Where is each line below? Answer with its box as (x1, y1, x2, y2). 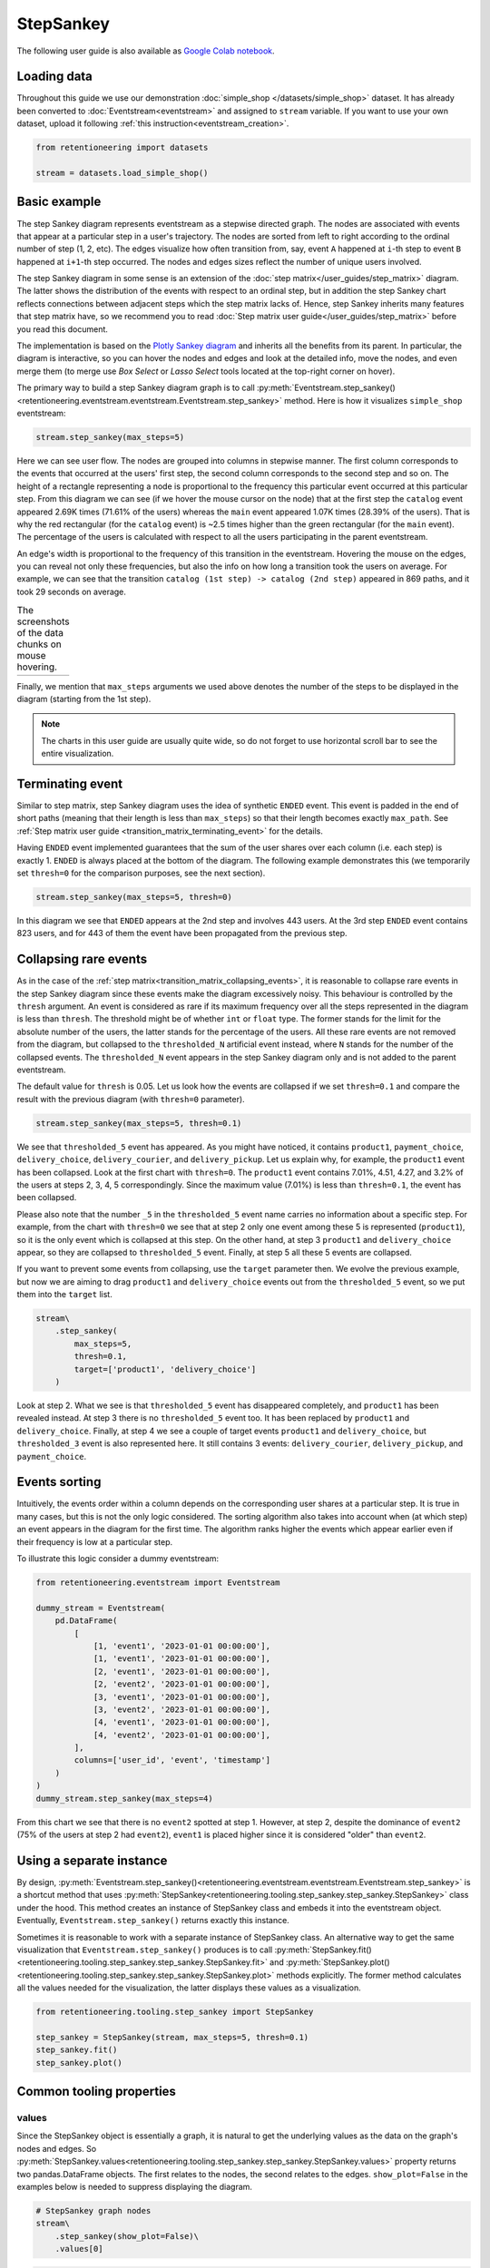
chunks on (16, 638, 63, 650)
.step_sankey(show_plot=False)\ (54, 2231, 200, 2241)
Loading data (16, 69, 93, 84)
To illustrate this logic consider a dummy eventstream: (16, 1553, 220, 1564)
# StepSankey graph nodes (35, 2205, 152, 2215)
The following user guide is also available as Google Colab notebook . (16, 45, 276, 56)
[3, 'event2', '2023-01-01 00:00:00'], (93, 1704, 271, 1715)
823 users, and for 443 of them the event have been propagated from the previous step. (16, 928, 348, 939)
